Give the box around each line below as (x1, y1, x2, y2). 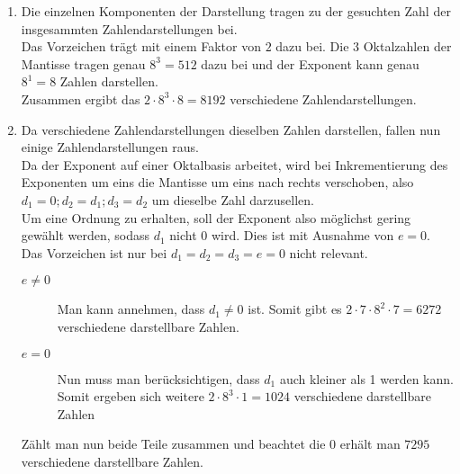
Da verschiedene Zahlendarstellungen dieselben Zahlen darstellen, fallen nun (21, 120, 441, 139)
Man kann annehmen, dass (57, 300, 205, 318)
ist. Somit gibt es (248, 300, 342, 318)
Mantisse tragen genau (21, 54, 146, 73)
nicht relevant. (289, 243, 368, 262)
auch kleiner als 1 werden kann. (279, 369, 454, 388)
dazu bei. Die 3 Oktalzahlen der (275, 37, 452, 56)
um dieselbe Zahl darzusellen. (151, 190, 314, 209)
